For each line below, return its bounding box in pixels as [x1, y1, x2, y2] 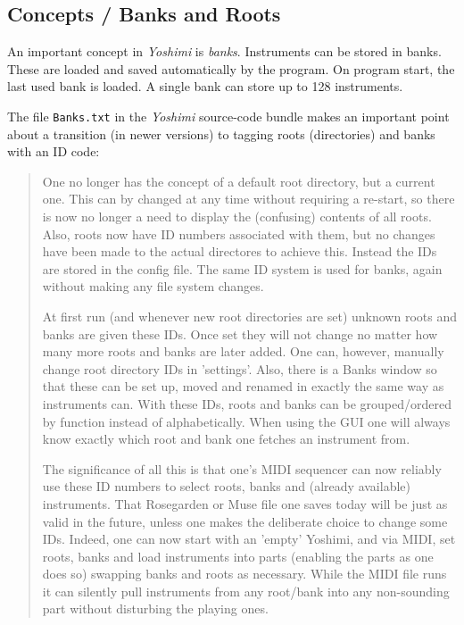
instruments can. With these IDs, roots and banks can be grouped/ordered [42, 394, 452, 412]
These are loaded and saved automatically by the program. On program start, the [7, 59, 455, 78]
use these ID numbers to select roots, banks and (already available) [42, 477, 410, 496]
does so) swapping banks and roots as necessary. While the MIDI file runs [42, 564, 447, 583]
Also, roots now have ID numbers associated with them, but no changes [42, 224, 435, 243]
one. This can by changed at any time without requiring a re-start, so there [42, 189, 455, 208]
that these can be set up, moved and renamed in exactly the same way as [42, 377, 444, 396]
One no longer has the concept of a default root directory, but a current [42, 171, 435, 190]
